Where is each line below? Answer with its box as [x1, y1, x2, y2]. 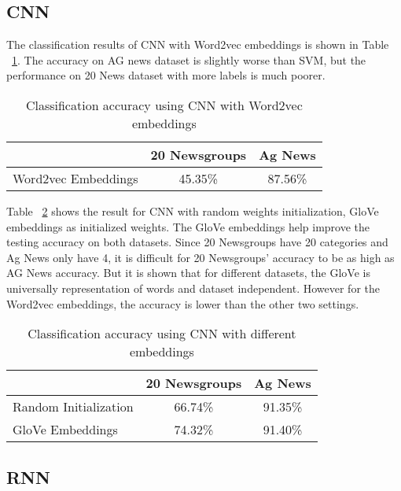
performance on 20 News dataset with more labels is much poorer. [6, 67, 326, 83]
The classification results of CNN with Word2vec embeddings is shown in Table [6, 36, 389, 53]
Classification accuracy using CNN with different [28, 324, 296, 343]
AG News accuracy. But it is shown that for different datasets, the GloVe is [6, 264, 370, 281]
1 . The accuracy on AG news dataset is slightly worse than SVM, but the [12, 51, 366, 68]
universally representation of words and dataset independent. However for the [6, 279, 381, 296]
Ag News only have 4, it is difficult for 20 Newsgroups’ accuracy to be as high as [6, 249, 395, 265]
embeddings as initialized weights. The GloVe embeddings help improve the [6, 218, 370, 234]
